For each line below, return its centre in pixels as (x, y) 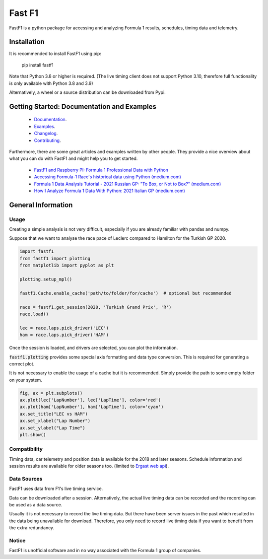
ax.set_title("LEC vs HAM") (54, 414)
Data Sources (26, 479)
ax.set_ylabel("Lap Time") (52, 428)
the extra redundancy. (32, 528)
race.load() (34, 314)
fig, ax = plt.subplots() (51, 393)
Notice (17, 541)
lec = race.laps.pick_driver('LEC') (64, 328)
